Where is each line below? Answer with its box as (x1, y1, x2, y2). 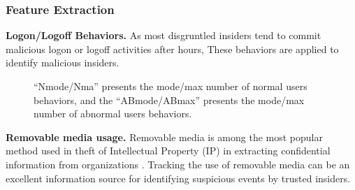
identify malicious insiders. (6, 55, 119, 70)
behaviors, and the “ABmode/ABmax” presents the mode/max (34, 92, 305, 107)
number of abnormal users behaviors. (34, 106, 192, 121)
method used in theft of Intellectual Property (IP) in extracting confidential (6, 143, 331, 158)
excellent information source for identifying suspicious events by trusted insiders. (6, 170, 351, 185)
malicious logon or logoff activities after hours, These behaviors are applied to (6, 41, 339, 56)
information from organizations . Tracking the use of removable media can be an (6, 156, 350, 171)
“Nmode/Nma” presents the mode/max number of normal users (34, 79, 307, 93)
